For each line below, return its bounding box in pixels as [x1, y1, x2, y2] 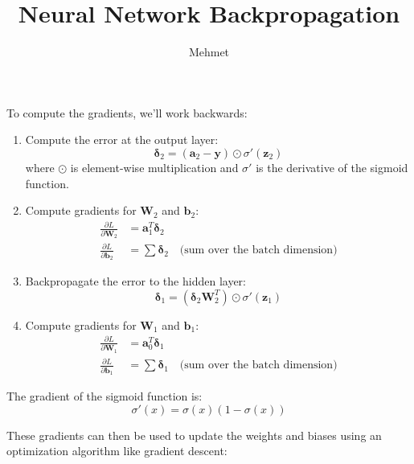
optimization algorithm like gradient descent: [6, 442, 227, 459]
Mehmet [188, 43, 230, 60]
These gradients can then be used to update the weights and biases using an [6, 426, 382, 443]
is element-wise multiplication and [70, 158, 239, 175]
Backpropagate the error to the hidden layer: [25, 273, 246, 289]
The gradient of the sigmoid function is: [6, 387, 203, 404]
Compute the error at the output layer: [25, 131, 219, 148]
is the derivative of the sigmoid [256, 158, 408, 175]
